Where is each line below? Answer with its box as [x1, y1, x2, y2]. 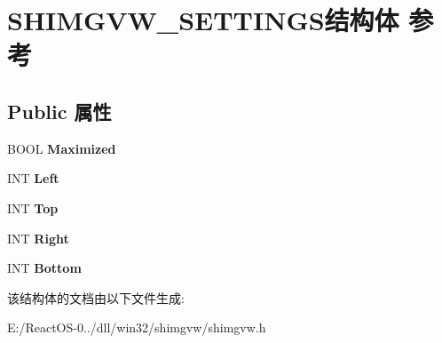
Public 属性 [7, 97, 112, 124]
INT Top [7, 198, 59, 217]
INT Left [7, 169, 59, 187]
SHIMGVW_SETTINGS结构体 [7, 2, 399, 38]
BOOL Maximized [7, 139, 116, 157]
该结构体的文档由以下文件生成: [7, 288, 185, 307]
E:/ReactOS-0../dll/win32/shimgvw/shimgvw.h [7, 318, 266, 337]
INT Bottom [7, 259, 82, 277]
